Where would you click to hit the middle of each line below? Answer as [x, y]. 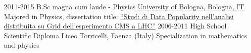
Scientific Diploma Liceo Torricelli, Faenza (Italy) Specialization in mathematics [125, 35]
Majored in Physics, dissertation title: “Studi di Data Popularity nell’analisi [119, 16]
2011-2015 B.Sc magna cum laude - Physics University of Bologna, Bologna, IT [124, 6]
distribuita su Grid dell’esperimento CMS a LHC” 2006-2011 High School [115, 26]
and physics [22, 45]
